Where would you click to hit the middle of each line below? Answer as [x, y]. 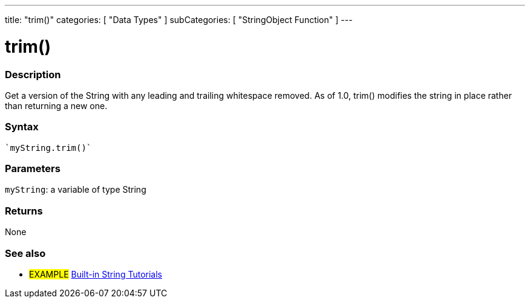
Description [33, 74]
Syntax [22, 127]
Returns [24, 211]
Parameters [33, 168]
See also [25, 253]
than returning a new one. [56, 105]
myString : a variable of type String [76, 190]
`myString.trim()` [48, 148]
